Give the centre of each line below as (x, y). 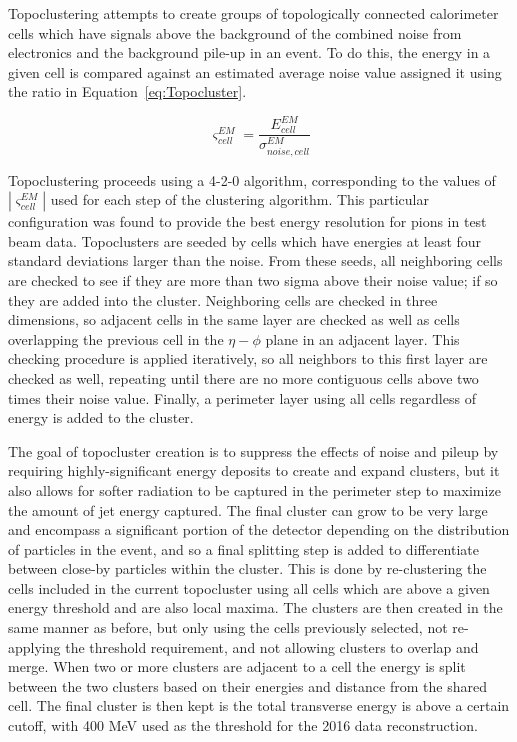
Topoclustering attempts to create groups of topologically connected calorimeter (253, 13)
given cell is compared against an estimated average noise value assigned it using (255, 71)
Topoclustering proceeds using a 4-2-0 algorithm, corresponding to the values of (252, 179)
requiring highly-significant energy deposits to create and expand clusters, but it (254, 470)
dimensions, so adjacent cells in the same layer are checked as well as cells (234, 319)
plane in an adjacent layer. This (362, 338)
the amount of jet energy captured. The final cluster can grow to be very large (248, 509)
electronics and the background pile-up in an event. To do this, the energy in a (249, 52)
